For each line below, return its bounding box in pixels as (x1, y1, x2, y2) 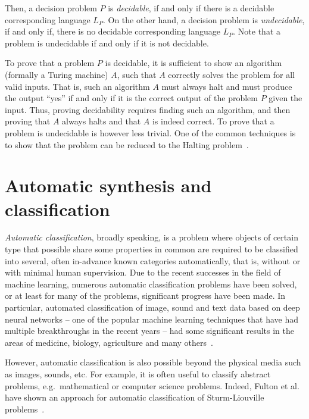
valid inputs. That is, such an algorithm (5, 80, 150, 92)
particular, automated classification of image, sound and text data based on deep (5, 301, 300, 313)
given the (269, 92, 302, 104)
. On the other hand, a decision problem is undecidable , (102, 13, 305, 26)
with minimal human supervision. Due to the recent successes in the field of (5, 266, 281, 279)
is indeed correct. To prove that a (152, 115, 274, 127)
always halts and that (62, 115, 141, 127)
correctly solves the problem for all (168, 68, 295, 80)
